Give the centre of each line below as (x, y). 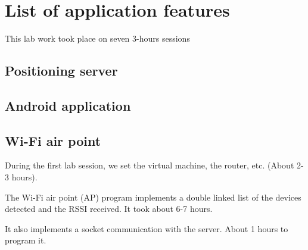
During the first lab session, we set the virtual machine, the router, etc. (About (150, 165)
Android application (68, 105)
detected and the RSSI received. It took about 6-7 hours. (109, 209)
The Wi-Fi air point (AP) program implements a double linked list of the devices (153, 197)
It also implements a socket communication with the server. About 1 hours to (147, 228)
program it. (26, 240)
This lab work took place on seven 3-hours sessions (97, 38)
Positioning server (61, 71)
